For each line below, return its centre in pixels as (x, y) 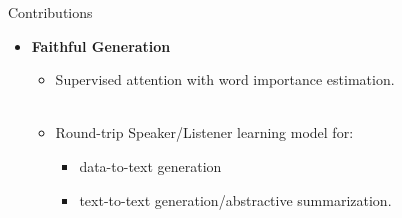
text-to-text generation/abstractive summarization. (235, 199)
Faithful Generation (101, 45)
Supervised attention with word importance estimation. (225, 79)
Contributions (50, 12)
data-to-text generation (150, 165)
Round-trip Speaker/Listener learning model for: (204, 132)
